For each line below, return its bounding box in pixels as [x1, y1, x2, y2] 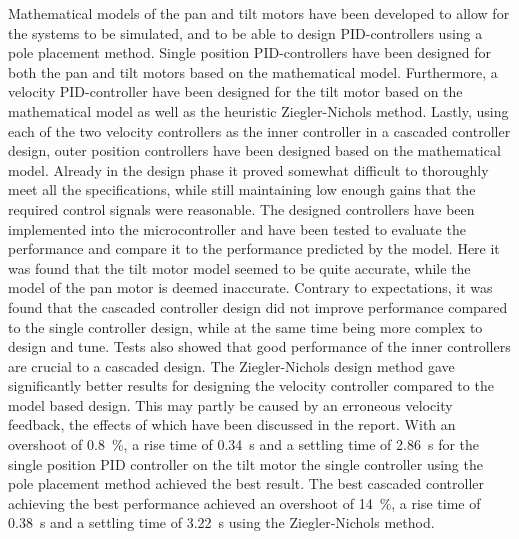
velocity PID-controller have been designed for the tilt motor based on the [8, 81, 463, 102]
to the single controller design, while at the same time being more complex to [8, 316, 483, 337]
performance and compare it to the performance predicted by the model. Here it [8, 238, 500, 259]
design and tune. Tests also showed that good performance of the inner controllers [8, 336, 511, 357]
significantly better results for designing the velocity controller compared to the [8, 375, 494, 396]
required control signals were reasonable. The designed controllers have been [8, 198, 475, 219]
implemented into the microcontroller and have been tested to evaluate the [8, 218, 466, 239]
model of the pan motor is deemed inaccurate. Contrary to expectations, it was [8, 277, 493, 298]
